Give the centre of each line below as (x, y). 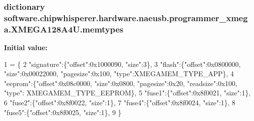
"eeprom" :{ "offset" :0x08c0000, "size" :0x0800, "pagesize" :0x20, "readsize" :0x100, (121, 83)
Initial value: (26, 47)
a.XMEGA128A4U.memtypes (64, 29)
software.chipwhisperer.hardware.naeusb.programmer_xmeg (126, 17)
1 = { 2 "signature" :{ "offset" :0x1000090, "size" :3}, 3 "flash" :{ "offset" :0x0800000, (122, 64)
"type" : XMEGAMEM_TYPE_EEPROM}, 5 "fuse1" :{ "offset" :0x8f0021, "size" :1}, (127, 93)
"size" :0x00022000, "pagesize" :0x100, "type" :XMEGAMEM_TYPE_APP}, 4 (119, 74)
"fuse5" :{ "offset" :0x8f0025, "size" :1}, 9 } (63, 112)
